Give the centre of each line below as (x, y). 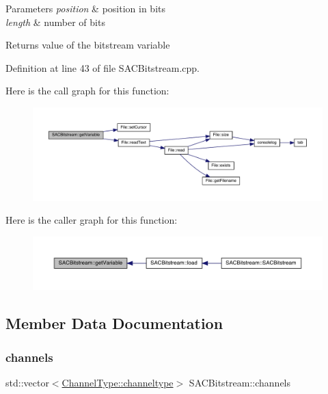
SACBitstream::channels (240, 383)
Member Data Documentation (114, 323)
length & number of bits (55, 22)
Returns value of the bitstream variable (88, 45)
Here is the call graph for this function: (87, 91)
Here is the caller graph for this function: (92, 220)
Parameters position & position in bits (86, 8)
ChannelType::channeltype (118, 383)
